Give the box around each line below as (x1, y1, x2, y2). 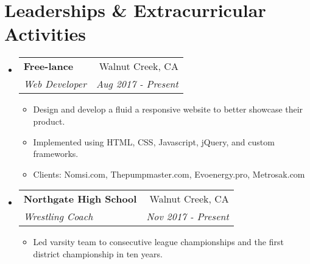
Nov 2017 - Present (146, 209, 229, 224)
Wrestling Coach (23, 209, 93, 224)
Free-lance (23, 59, 74, 74)
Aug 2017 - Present (96, 77, 178, 91)
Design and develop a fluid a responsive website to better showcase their (33, 103, 303, 116)
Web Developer (23, 77, 86, 91)
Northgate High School (23, 192, 137, 206)
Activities (4, 21, 86, 46)
